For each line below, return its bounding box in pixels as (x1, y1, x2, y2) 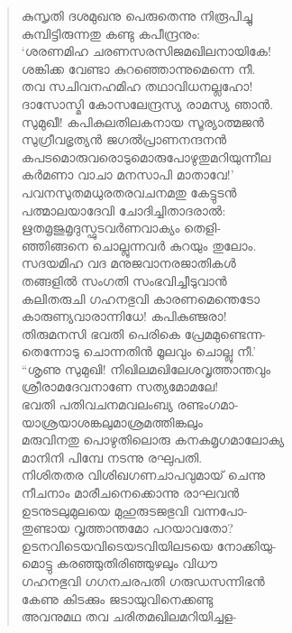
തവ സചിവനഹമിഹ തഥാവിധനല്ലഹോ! (21, 77, 253, 96)
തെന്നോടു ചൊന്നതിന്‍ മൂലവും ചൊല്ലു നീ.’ (21, 342, 257, 361)
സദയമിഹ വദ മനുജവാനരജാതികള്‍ (21, 253, 236, 272)
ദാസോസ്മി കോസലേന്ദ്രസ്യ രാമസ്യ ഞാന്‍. (21, 94, 274, 113)
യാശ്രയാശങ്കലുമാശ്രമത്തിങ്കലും (21, 412, 203, 431)
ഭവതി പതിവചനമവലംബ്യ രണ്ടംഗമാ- (21, 395, 239, 414)
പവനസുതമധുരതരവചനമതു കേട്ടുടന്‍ (21, 182, 237, 201)
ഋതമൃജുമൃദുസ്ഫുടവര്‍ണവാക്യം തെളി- (21, 218, 222, 237)
